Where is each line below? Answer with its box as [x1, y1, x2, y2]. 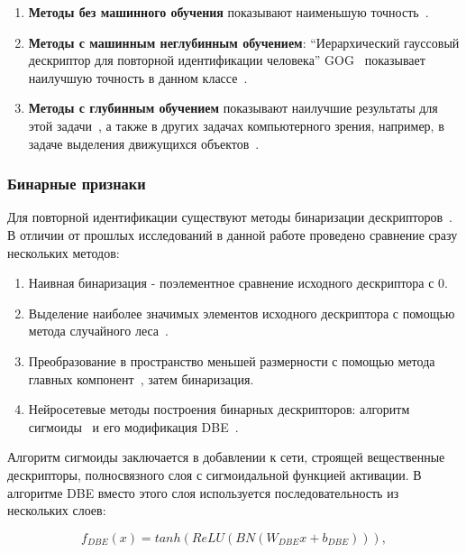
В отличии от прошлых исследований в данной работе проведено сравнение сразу [7, 225, 458, 244]
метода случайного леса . [28, 321, 169, 340]
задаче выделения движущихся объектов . [28, 134, 260, 152]
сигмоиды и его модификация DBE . [28, 417, 239, 436]
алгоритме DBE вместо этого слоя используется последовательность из [7, 483, 399, 502]
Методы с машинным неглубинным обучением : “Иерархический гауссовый [28, 32, 460, 51]
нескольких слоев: [7, 501, 106, 520]
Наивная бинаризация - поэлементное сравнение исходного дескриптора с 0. [28, 273, 448, 292]
